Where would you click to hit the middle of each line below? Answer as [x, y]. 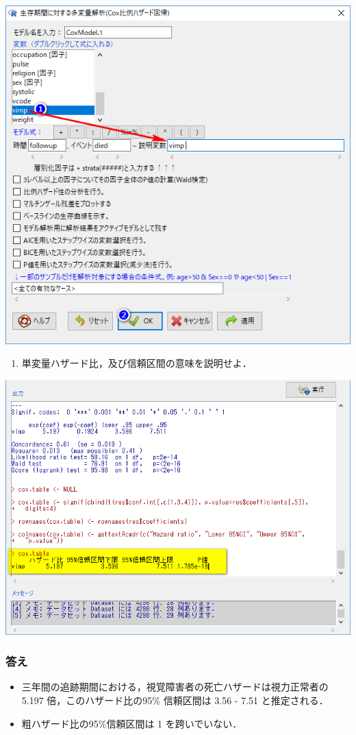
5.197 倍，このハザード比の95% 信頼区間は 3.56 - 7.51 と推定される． [175, 700]
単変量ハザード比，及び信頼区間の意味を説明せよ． [137, 363]
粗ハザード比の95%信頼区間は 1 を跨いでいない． [132, 723]
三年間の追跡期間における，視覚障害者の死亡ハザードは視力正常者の [175, 687]
